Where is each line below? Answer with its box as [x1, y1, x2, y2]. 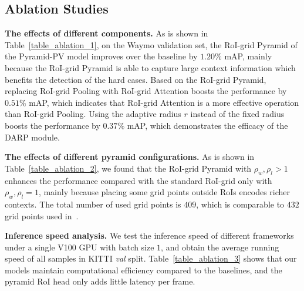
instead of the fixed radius [190, 108, 285, 120]
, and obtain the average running [161, 240, 279, 253]
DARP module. [5, 131, 60, 143]
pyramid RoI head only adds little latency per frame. [5, 275, 195, 287]
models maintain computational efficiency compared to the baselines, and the [5, 263, 282, 276]
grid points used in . [5, 209, 79, 222]
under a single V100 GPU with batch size [5, 240, 154, 253]
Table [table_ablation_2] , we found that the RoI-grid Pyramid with [5, 162, 252, 174]
